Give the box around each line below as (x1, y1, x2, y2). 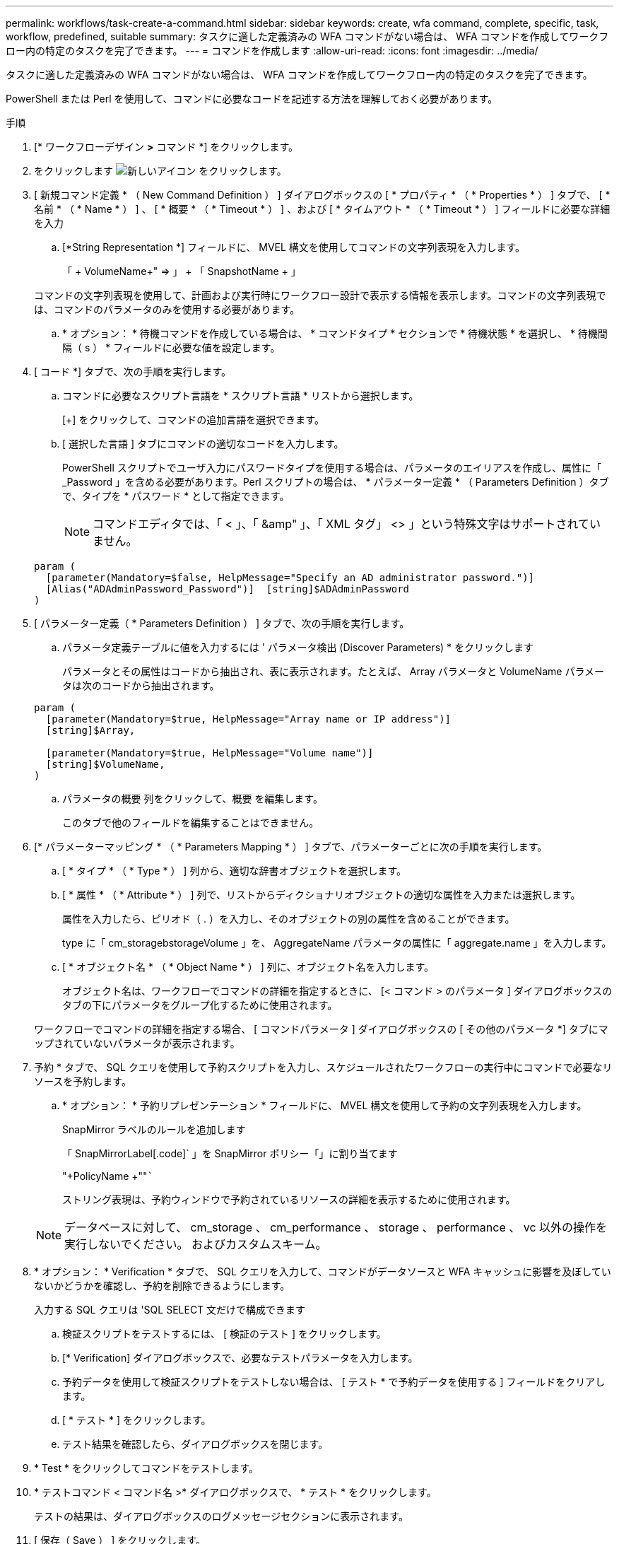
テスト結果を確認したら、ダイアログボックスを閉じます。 (62, 1438, 329, 1450)
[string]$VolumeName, (45, 759, 165, 770)
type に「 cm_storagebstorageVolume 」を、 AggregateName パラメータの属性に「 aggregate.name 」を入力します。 (62, 937, 612, 949)
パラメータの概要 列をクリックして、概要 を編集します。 (62, 793, 323, 805)
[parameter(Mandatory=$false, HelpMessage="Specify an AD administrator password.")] (45, 572, 535, 583)
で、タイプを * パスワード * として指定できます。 (62, 490, 290, 502)
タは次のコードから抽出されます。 (62, 679, 220, 691)
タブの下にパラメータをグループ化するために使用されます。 (62, 999, 338, 1011)
